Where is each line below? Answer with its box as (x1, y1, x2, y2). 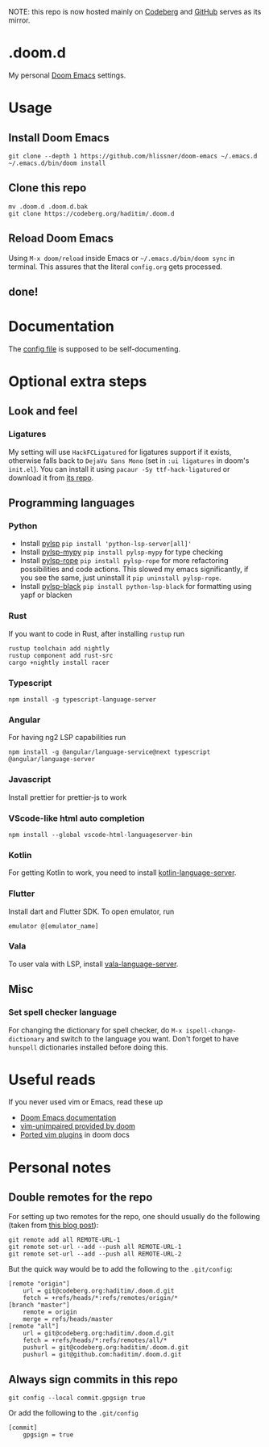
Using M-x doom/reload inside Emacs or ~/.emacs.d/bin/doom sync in (8, 253, 235, 263)
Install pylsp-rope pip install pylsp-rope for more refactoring (19, 556, 229, 566)
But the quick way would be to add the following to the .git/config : (8, 1264, 234, 1274)
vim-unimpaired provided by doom (19, 1121, 135, 1131)
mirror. (8, 15, 31, 25)
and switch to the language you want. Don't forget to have (46, 1033, 239, 1043)
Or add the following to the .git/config (8, 1408, 139, 1418)
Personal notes (8, 1159, 111, 1176)
